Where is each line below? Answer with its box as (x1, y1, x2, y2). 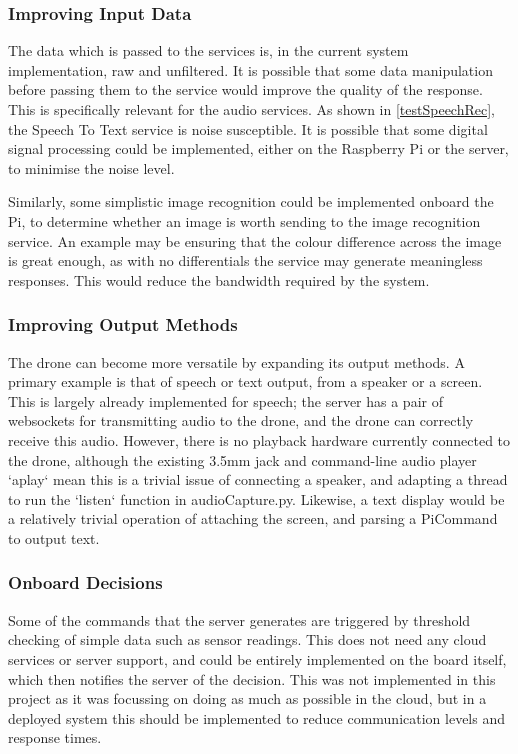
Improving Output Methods (8, 312, 238, 337)
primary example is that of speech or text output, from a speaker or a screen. (8, 371, 483, 392)
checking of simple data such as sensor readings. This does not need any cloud (8, 629, 487, 650)
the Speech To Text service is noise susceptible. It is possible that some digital (8, 118, 488, 139)
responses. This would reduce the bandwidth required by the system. (8, 269, 430, 290)
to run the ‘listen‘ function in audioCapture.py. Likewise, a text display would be (8, 488, 505, 509)
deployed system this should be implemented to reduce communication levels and (8, 707, 505, 728)
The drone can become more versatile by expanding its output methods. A (8, 351, 465, 372)
